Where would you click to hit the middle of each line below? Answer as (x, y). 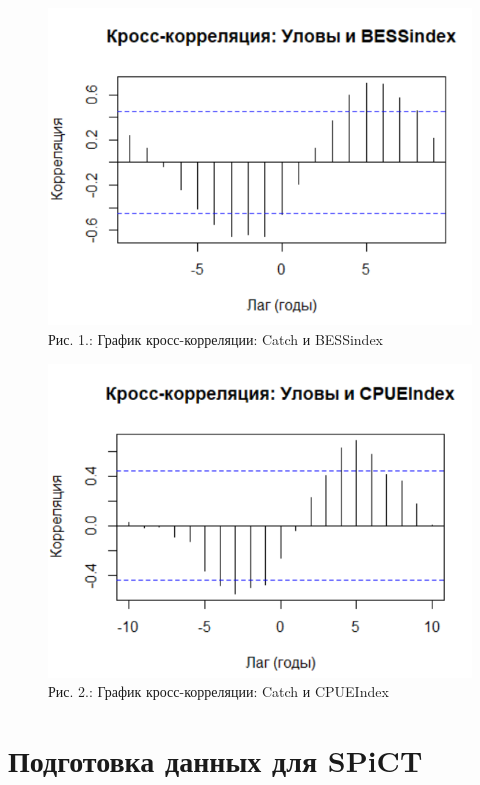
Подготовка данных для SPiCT (215, 759)
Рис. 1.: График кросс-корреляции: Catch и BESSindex (216, 339)
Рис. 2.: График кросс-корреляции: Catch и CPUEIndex (218, 691)
